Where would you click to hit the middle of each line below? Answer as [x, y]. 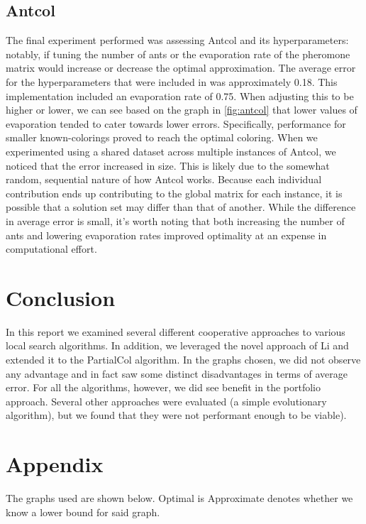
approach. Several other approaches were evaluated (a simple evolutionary [166, 401]
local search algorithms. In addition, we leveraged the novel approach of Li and [177, 345]
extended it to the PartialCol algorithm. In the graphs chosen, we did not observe [183, 360]
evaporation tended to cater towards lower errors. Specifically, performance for [176, 123]
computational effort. [51, 249]
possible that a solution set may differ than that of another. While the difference [181, 207]
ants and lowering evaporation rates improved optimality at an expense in [166, 235]
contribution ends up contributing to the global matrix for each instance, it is [174, 193]
